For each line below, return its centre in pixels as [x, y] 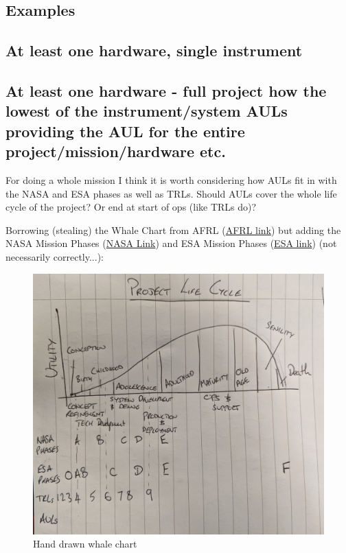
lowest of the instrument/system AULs [147, 111]
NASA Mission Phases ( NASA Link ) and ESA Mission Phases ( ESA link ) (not [171, 243]
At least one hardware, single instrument [154, 50]
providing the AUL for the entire [125, 131]
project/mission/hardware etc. [116, 151]
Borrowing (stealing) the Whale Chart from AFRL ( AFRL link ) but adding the [173, 230]
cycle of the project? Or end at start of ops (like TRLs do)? [131, 207]
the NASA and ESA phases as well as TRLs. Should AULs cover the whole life [171, 193]
